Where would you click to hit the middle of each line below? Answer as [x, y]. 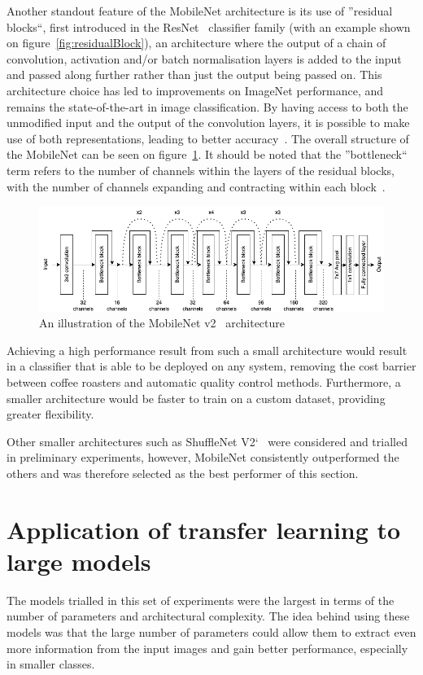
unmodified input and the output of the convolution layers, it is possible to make [208, 123]
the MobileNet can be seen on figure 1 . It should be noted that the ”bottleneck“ [207, 154]
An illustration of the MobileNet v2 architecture [162, 323]
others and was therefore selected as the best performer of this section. [183, 473]
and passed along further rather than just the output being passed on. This [194, 75]
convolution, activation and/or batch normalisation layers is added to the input [204, 58]
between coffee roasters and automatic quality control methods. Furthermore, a [204, 381]
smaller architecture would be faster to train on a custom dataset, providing [196, 398]
